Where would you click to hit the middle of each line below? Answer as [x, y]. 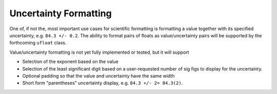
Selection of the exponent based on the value [71, 62]
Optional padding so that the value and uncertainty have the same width [98, 76]
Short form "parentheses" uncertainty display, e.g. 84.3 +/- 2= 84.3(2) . [103, 83]
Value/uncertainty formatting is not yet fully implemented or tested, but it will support [99, 52]
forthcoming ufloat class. [38, 43]
